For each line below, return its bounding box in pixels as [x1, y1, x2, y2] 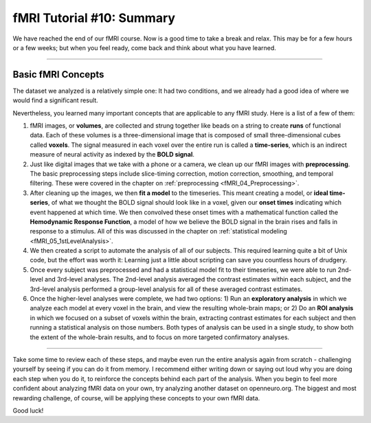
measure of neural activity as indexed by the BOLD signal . [30, 150, 195, 159]
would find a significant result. [12, 96, 99, 104]
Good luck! [12, 406, 44, 415]
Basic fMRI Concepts [12, 69, 104, 80]
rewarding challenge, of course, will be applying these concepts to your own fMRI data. [12, 393, 260, 402]
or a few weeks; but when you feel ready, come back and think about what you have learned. [12, 43, 276, 52]
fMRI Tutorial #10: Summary [12, 10, 175, 25]
